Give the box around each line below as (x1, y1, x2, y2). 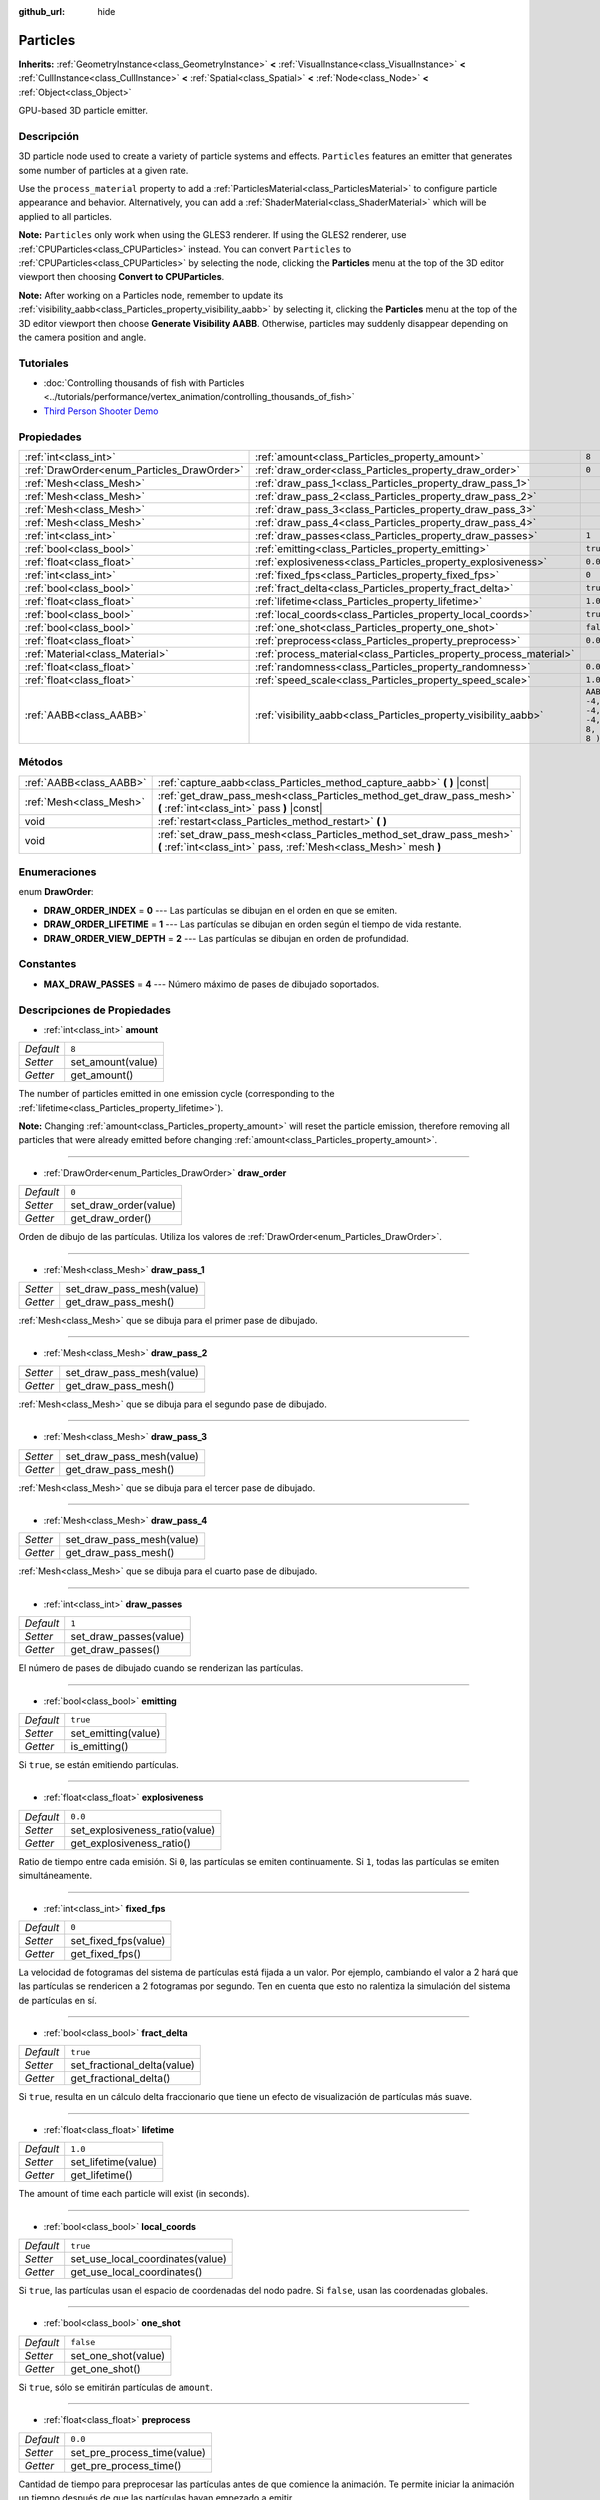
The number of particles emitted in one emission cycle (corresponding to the (18, 1088, 335, 1100)
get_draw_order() (70, 1211, 152, 1225)
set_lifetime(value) (70, 2155, 157, 2169)
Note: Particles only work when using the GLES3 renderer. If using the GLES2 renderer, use (18, 229, 407, 241)
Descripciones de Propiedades (18, 1003, 172, 1017)
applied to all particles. (18, 210, 112, 222)
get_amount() (70, 1068, 134, 1082)
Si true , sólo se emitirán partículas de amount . (18, 2381, 214, 2393)
